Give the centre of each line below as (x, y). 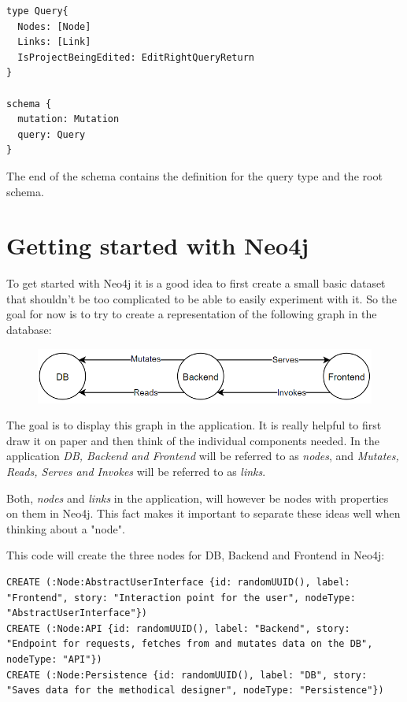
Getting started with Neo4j (158, 245)
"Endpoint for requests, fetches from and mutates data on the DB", (190, 644)
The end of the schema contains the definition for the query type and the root (194, 175)
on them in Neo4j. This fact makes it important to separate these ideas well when (203, 513)
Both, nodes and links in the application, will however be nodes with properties (198, 498)
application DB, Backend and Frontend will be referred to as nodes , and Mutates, (203, 456)
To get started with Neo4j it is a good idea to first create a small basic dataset (196, 283)
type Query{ (37, 11)
